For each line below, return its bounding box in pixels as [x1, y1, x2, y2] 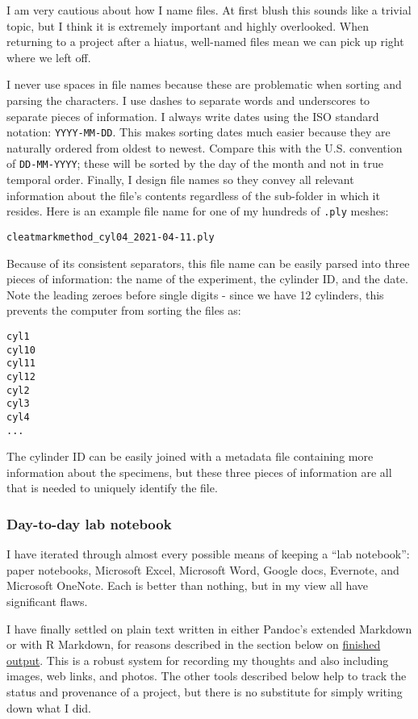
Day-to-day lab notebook [6, 513, 172, 533]
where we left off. [6, 48, 91, 65]
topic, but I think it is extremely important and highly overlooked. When [6, 17, 370, 34]
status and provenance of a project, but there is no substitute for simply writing [6, 683, 403, 700]
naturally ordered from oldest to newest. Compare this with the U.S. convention [6, 139, 403, 156]
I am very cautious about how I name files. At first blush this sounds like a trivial [6, 2, 412, 18]
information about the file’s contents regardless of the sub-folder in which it [6, 186, 380, 203]
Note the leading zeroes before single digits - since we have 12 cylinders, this [6, 286, 384, 303]
